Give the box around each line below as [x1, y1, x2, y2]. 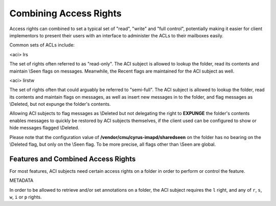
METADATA [9, 177, 34, 184]
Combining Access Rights [9, 8, 122, 19]
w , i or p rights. [9, 194, 42, 200]
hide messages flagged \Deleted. [9, 125, 79, 131]
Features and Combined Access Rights [9, 154, 136, 163]
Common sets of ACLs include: [9, 42, 75, 48]
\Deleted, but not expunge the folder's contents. [9, 101, 111, 107]
